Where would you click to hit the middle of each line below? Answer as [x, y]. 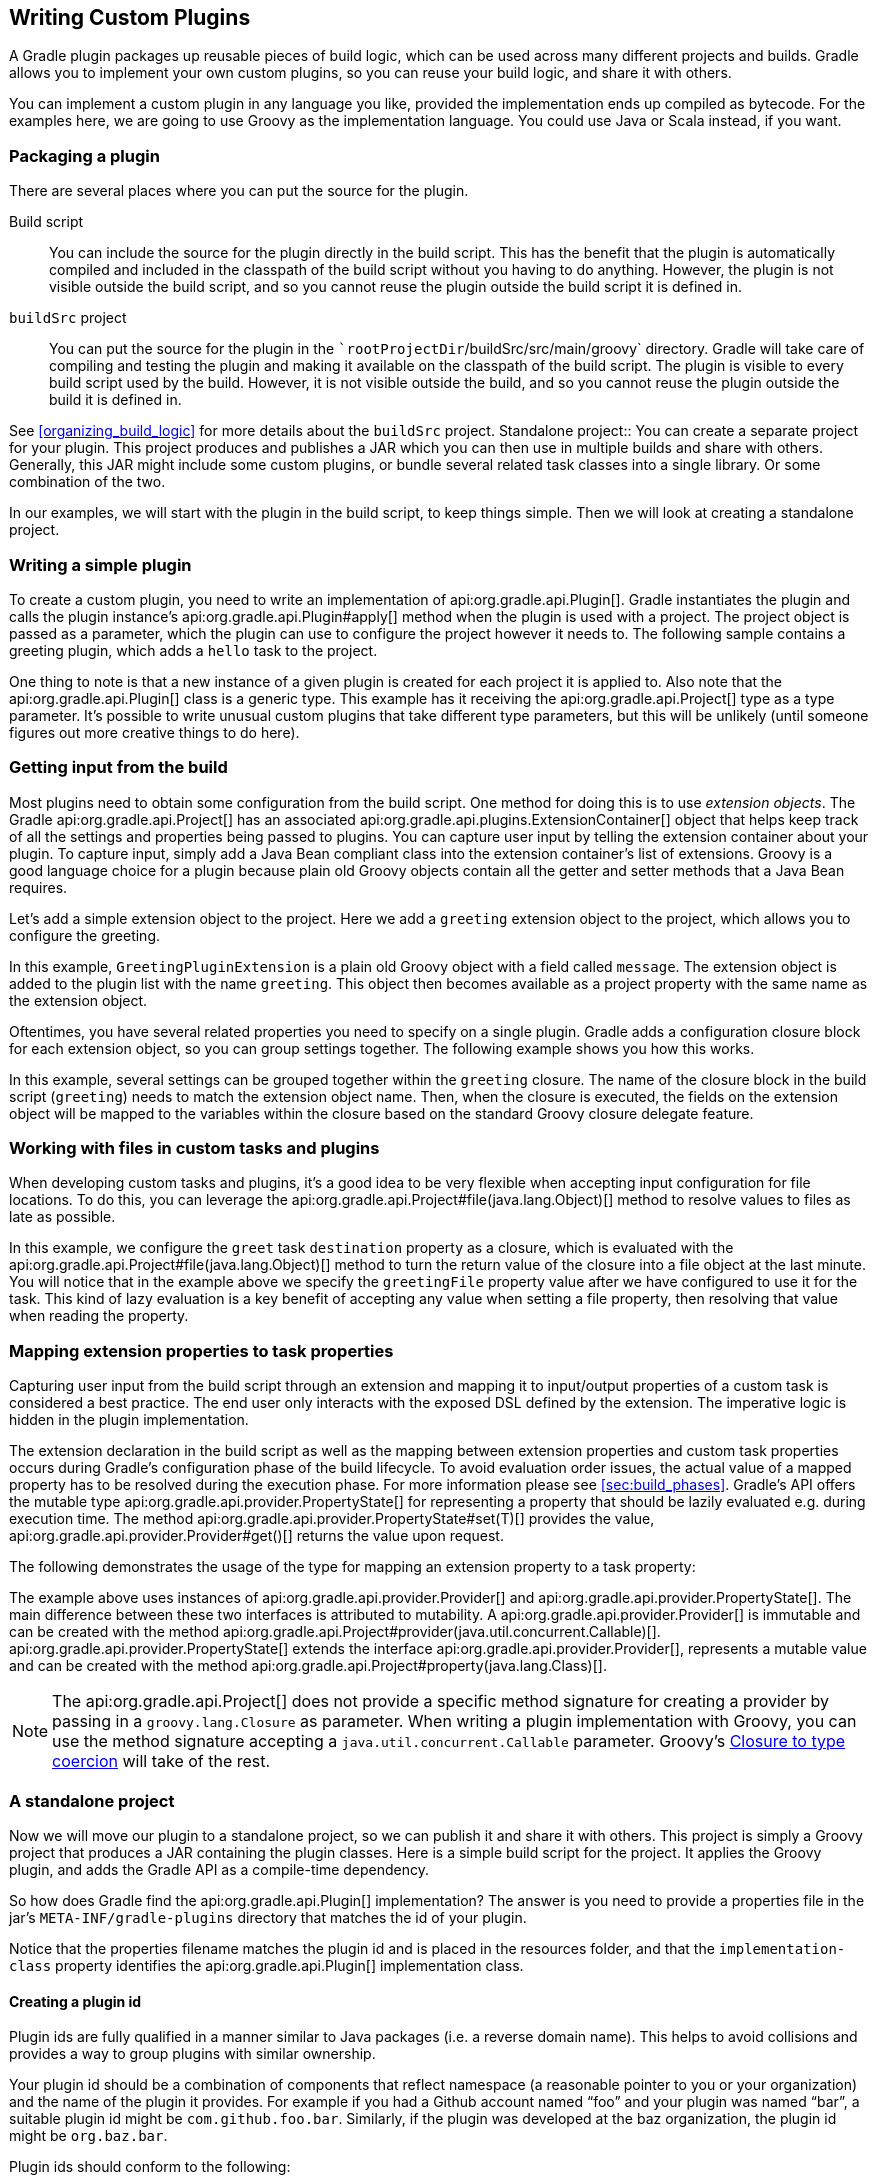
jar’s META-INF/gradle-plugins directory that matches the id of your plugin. [268, 1917]
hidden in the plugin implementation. [129, 1420]
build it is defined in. [115, 400]
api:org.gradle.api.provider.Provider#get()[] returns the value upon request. [256, 1536]
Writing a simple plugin [100, 564]
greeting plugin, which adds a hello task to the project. [193, 650]
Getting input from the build [118, 767]
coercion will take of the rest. [161, 1761]
